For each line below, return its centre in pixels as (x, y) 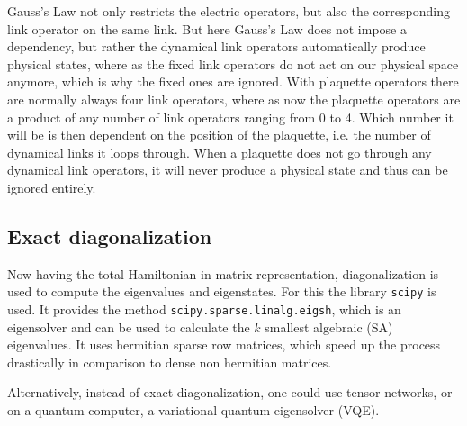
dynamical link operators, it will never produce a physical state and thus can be (228, 170)
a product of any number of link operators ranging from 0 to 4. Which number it (230, 117)
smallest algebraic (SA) (329, 326)
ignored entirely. (52, 187)
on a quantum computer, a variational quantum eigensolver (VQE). (193, 410)
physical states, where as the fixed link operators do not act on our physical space (233, 63)
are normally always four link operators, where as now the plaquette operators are (234, 99)
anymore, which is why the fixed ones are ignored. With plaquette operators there (233, 82)
